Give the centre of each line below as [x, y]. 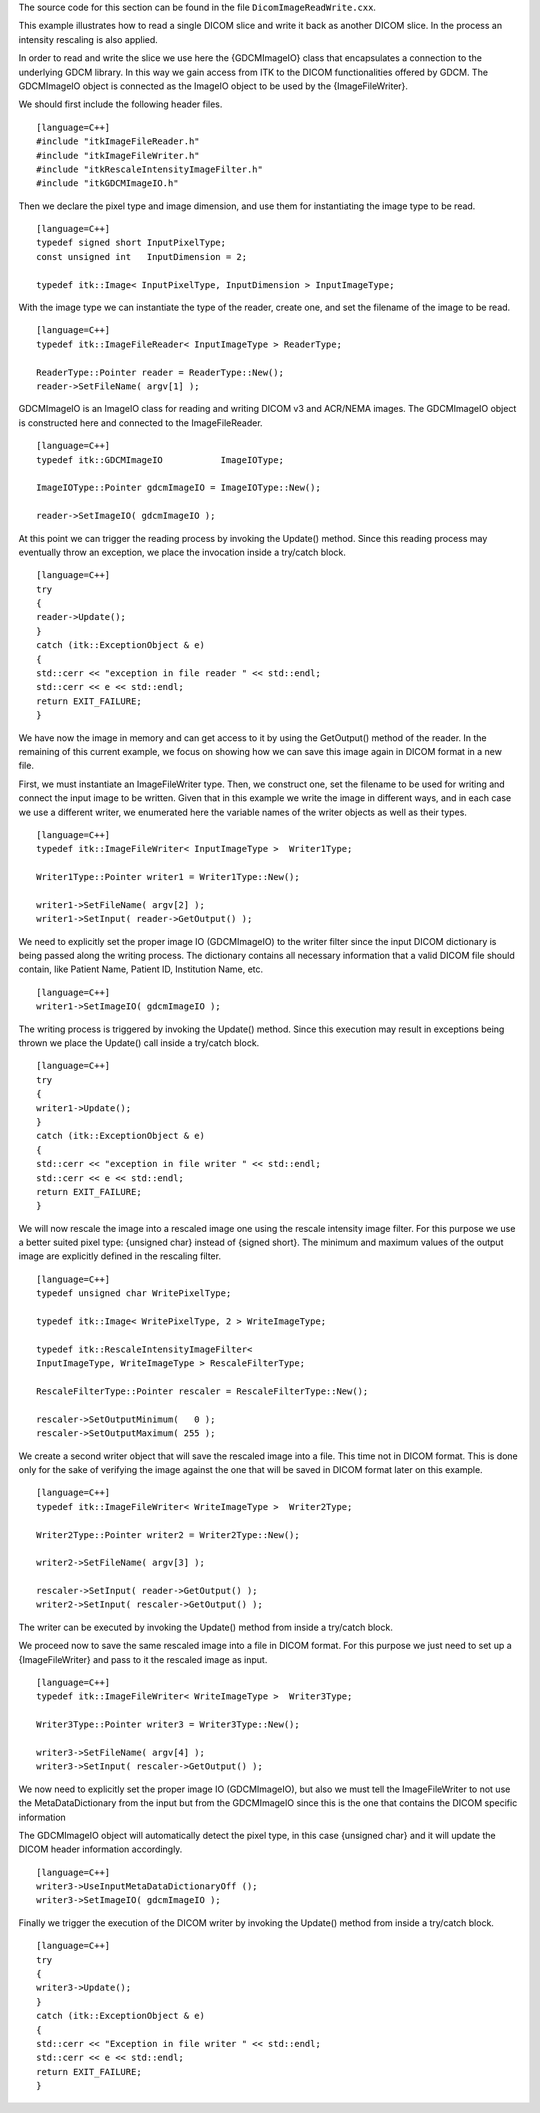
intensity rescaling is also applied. [88, 39]
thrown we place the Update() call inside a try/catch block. [139, 1043]
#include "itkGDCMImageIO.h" [107, 183]
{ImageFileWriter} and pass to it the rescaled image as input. [143, 1659]
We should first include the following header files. [120, 104]
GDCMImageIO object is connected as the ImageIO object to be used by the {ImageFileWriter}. [213, 86]
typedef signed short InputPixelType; [131, 243]
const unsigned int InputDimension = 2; [142, 256]
